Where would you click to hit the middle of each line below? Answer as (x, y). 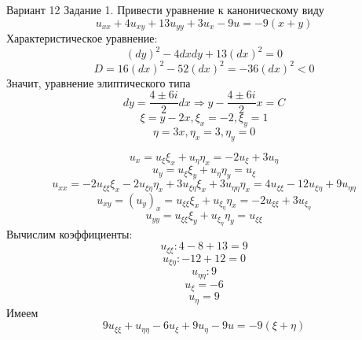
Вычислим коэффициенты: (69, 233)
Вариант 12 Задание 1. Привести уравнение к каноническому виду (165, 9)
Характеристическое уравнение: (82, 38)
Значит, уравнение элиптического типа (99, 82)
